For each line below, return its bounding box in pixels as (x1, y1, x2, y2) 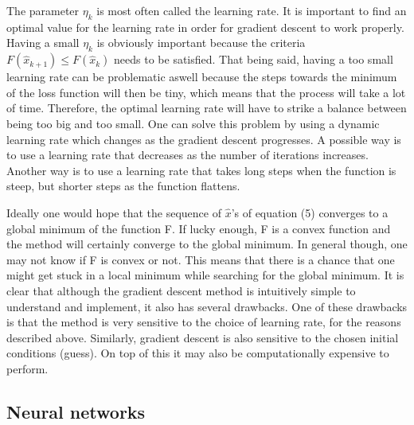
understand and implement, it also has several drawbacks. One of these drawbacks (6, 298, 408, 314)
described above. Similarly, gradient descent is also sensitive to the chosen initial (6, 329, 399, 345)
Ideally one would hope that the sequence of (6, 204, 221, 220)
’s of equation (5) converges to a (231, 204, 389, 220)
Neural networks (6, 399, 146, 423)
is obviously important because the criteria (96, 34, 306, 51)
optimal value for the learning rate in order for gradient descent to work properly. (6, 18, 404, 35)
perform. (6, 360, 49, 376)
